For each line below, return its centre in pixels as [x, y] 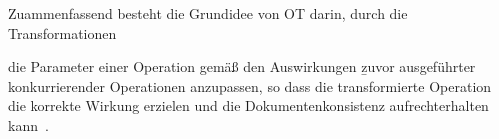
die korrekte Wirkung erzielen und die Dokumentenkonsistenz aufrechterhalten [248, 105]
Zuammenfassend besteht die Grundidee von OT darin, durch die [208, 13]
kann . [28, 124]
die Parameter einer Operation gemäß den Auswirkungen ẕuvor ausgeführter [242, 66]
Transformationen [62, 32]
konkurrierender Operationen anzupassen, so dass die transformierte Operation [250, 85]
